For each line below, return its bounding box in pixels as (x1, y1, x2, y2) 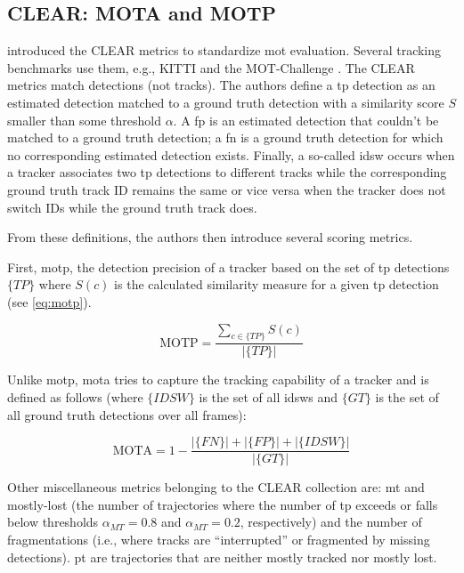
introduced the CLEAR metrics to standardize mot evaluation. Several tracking (7, 41, 442, 60)
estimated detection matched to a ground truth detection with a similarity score (7, 93, 444, 111)
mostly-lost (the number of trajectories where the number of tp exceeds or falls (7, 495, 438, 513)
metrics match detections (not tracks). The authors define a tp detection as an (7, 76, 436, 94)
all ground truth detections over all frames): (7, 405, 247, 424)
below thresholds (7, 512, 99, 531)
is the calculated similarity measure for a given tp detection (114, 275, 439, 294)
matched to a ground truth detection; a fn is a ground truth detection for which (7, 128, 444, 147)
